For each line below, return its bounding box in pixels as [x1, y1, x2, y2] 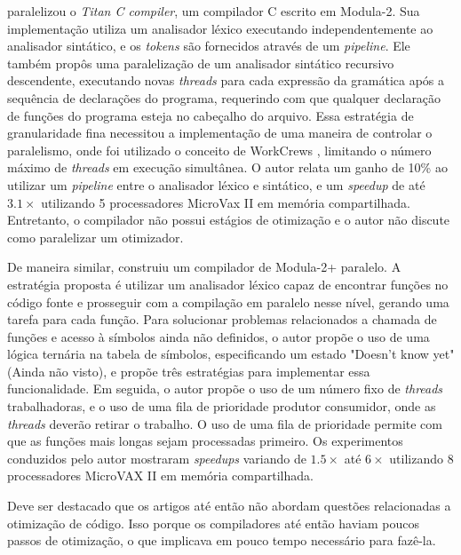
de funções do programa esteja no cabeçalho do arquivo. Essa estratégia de [7, 106, 414, 124]
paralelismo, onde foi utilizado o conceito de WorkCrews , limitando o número [7, 140, 432, 159]
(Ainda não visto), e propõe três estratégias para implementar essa [7, 361, 370, 380]
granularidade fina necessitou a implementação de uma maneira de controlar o [7, 123, 433, 142]
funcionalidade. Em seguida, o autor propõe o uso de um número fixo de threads [7, 379, 443, 398]
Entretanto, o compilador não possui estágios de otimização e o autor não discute [7, 210, 450, 229]
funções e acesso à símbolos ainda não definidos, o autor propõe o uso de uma [7, 327, 430, 345]
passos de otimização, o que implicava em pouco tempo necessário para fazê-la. [7, 531, 436, 550]
